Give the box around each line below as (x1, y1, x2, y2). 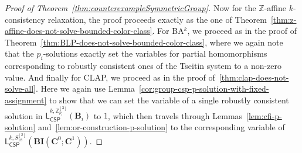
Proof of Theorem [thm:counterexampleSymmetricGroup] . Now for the (5, 2, 256, 13)
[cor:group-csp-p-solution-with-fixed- (139, 82, 269, 95)
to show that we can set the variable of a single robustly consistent (49, 93, 289, 106)
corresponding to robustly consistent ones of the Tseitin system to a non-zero (5, 60, 282, 72)
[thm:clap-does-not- (219, 71, 289, 83)
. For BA (152, 25, 184, 37)
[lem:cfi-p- (246, 109, 282, 121)
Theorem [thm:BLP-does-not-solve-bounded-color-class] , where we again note (5, 36, 283, 48)
